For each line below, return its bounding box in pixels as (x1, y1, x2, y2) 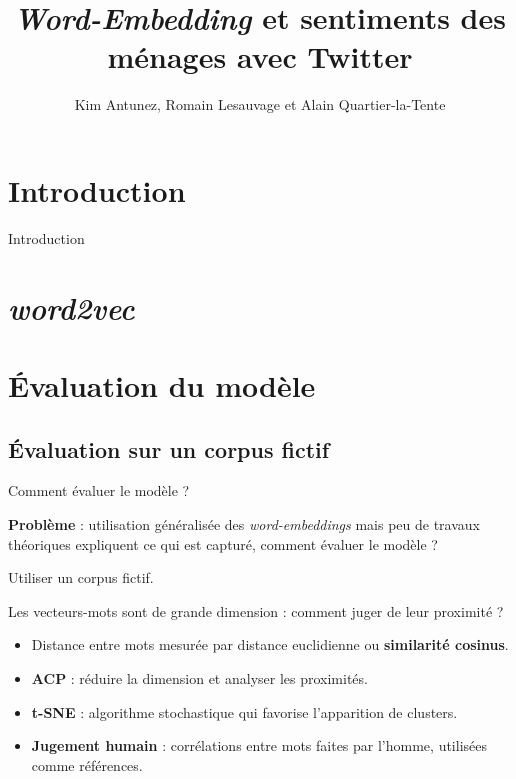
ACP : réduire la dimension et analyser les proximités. (31, 667, 368, 688)
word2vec (8, 286, 135, 328)
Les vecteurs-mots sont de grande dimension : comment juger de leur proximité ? (8, 600, 504, 621)
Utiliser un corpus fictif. (8, 567, 154, 588)
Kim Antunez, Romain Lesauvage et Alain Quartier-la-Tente (74, 94, 446, 115)
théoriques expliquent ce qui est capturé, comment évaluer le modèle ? (8, 533, 438, 554)
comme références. (31, 754, 143, 775)
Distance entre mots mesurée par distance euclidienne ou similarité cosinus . (31, 634, 509, 655)
